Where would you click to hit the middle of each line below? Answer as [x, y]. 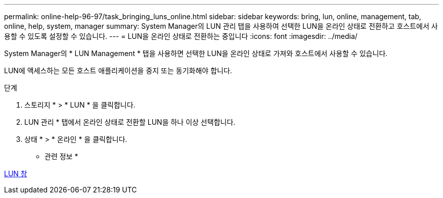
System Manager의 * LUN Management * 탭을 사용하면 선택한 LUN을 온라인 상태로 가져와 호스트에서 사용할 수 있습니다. [196, 53]
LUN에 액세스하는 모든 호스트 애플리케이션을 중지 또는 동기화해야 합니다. [118, 70]
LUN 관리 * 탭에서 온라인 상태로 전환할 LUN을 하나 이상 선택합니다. [130, 122]
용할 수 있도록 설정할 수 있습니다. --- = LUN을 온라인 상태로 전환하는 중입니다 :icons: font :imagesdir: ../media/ [181, 36]
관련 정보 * [61, 156]
